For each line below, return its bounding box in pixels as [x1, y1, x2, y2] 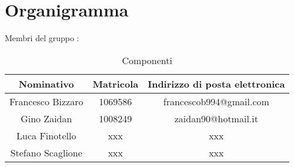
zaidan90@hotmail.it [174, 111, 258, 125]
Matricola [92, 76, 139, 91]
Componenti [122, 53, 172, 67]
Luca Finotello [16, 128, 76, 142]
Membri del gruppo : [5, 32, 79, 44]
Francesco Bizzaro [9, 94, 83, 108]
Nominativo [18, 76, 74, 91]
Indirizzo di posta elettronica [148, 76, 285, 91]
